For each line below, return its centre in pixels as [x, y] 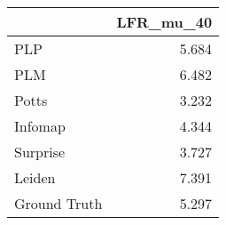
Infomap [40, 126]
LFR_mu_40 [164, 22]
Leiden [35, 177]
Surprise [40, 152]
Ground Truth [58, 203]
